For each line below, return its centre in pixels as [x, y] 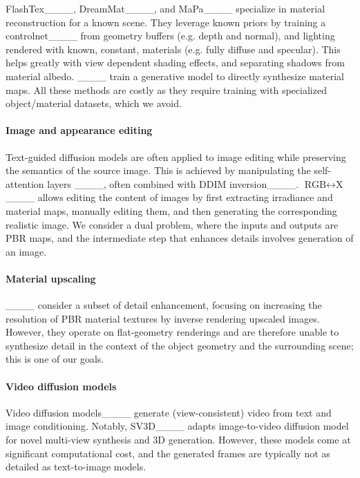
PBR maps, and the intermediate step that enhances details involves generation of [180, 238]
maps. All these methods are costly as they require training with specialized [166, 89]
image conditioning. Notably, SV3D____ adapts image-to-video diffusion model [177, 426]
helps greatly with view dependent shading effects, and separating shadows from [175, 63]
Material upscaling [51, 278]
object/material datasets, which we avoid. [94, 103]
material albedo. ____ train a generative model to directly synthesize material [175, 76]
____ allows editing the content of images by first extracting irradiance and [169, 197]
